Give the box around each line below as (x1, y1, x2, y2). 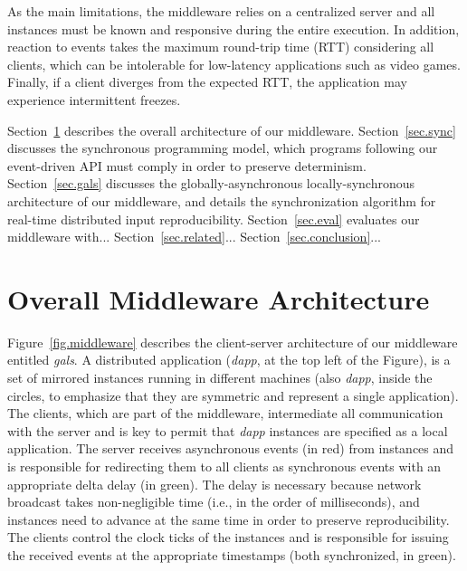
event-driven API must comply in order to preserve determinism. (7, 156, 367, 175)
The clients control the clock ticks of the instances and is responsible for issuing (7, 528, 449, 547)
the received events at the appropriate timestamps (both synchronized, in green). (7, 545, 456, 564)
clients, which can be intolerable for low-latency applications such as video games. (7, 54, 461, 73)
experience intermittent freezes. (7, 90, 181, 109)
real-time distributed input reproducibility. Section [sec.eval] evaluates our (7, 209, 420, 228)
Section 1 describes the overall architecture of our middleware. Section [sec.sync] (7, 120, 456, 139)
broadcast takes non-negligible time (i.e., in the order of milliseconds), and (7, 492, 420, 511)
